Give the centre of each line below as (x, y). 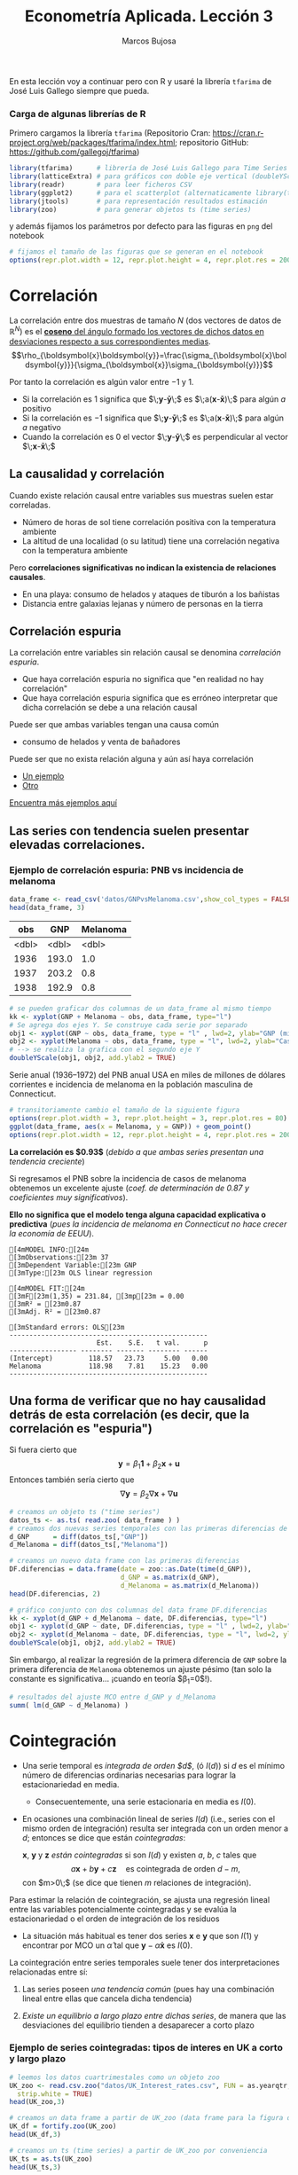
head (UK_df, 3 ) (35, 2135)
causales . (27, 577)
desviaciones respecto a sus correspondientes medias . (110, 341)
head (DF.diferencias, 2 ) (55, 1594)
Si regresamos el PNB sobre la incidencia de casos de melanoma (128, 1178)
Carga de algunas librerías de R (78, 114)
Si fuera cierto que (43, 1450)
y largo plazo (38, 2059)
